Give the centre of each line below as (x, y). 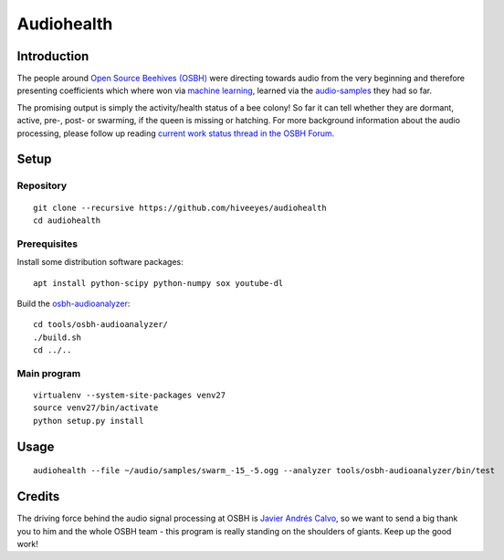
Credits (38, 497)
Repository (42, 185)
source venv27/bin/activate (96, 408)
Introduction (53, 56)
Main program (49, 373)
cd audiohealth (67, 220)
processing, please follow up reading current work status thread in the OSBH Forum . (176, 133)
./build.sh (58, 337)
